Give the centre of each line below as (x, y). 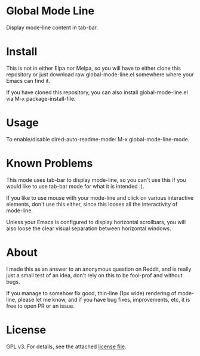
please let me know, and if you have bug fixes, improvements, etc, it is (104, 299)
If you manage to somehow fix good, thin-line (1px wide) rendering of (91, 293)
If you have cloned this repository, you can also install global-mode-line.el (97, 92)
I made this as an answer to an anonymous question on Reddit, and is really (99, 269)
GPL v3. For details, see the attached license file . (66, 346)
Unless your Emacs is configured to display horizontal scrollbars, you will (96, 222)
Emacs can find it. (28, 81)
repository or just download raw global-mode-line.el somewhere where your (100, 74)
